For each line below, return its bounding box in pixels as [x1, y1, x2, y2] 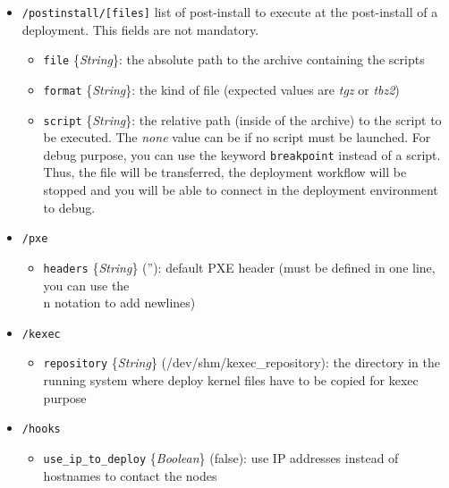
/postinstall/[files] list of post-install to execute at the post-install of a [21, 3, 438, 21]
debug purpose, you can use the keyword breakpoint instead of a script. [43, 145, 441, 164]
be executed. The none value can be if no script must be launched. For [43, 128, 431, 147]
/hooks [21, 423, 61, 436]
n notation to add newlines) [43, 293, 196, 312]
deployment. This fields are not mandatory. [21, 20, 259, 38]
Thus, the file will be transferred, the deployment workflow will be [43, 163, 407, 181]
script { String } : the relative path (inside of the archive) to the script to [43, 110, 442, 129]
